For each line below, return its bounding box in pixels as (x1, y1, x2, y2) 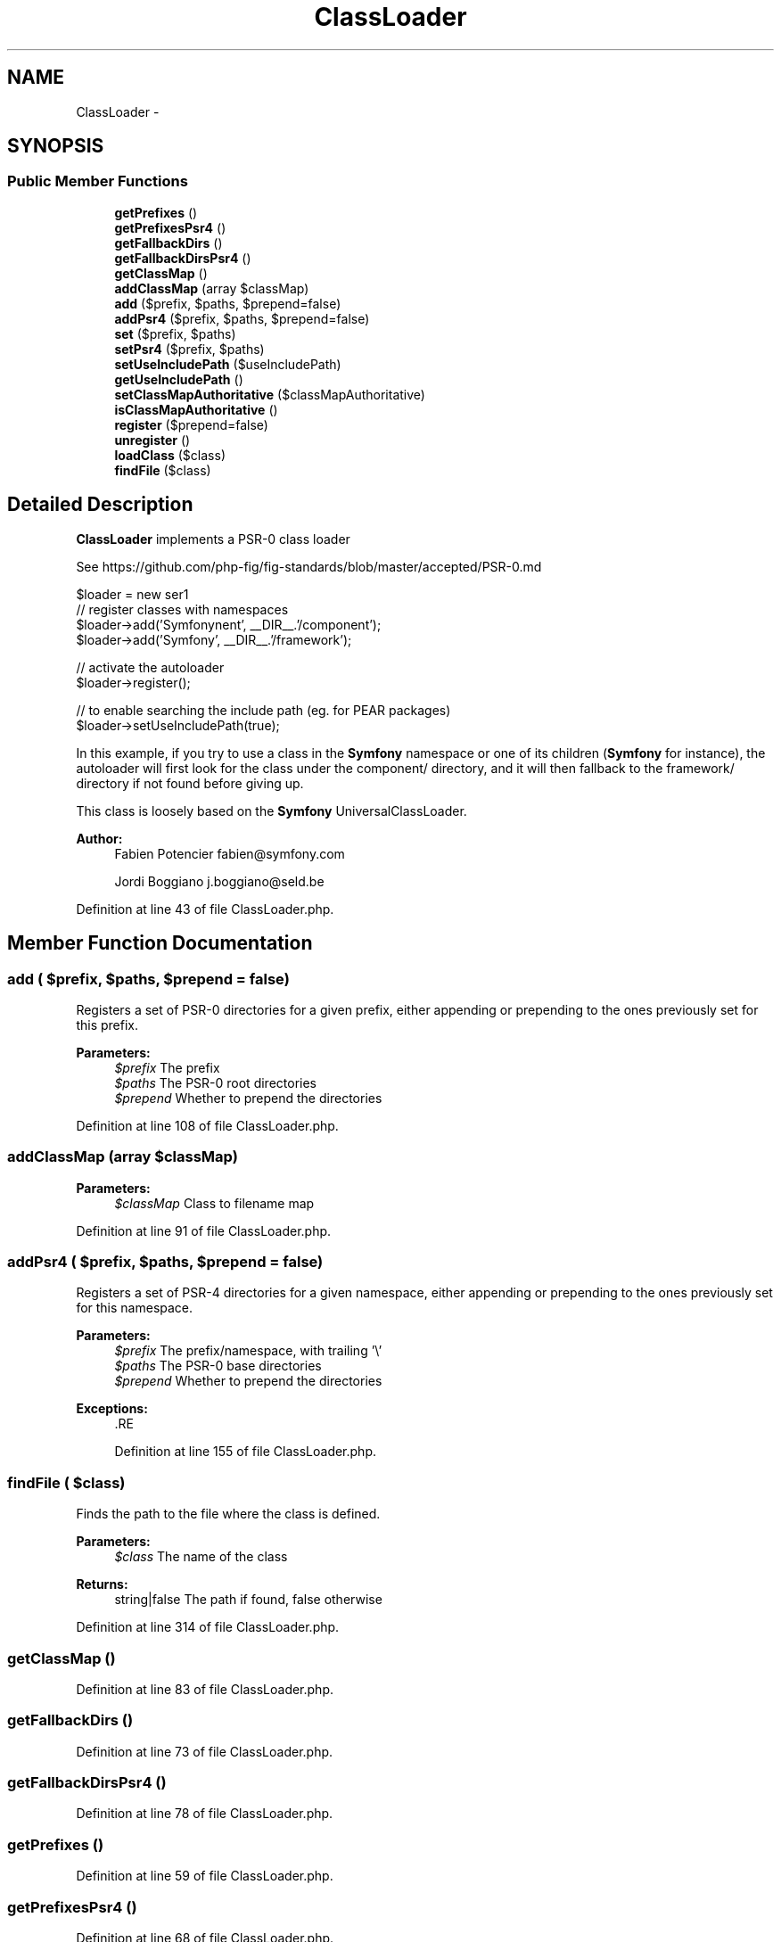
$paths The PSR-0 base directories (114, 1358, 322, 1374)
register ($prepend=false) (114, 416, 268, 432)
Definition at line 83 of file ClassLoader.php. (76, 1681, 334, 1697)
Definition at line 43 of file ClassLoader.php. (76, 901, 334, 917)
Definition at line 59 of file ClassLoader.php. (76, 1868, 333, 1884)
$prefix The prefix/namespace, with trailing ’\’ (114, 1343, 382, 1359)
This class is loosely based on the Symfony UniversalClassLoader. (76, 802, 467, 819)
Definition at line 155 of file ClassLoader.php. (114, 1444, 377, 1460)
